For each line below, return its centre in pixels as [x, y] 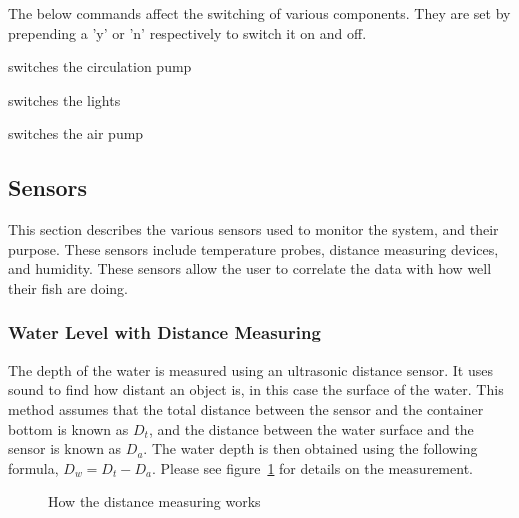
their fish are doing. [68, 287]
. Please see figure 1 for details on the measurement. [312, 467]
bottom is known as [68, 428]
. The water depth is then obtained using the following [310, 448]
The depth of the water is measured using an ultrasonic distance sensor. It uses [250, 369]
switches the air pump [76, 133]
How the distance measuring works [154, 501]
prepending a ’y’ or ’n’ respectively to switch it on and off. [187, 32]
